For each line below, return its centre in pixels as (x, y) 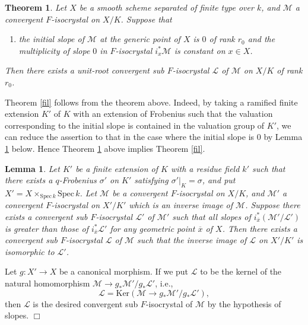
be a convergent (140, 192)
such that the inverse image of (192, 240)
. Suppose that (146, 19)
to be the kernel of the (241, 271)
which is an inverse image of (181, 205)
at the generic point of (140, 39)
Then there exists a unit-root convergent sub (85, 70)
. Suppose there (273, 205)
